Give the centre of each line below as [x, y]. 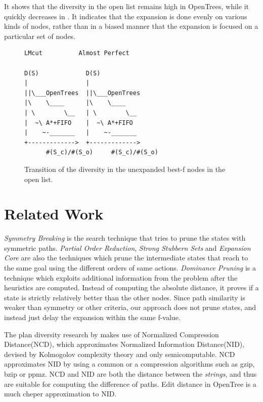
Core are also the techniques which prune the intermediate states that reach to [126, 258]
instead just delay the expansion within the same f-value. [92, 317]
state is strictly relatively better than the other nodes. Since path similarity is [125, 297]
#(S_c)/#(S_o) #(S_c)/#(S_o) [102, 152]
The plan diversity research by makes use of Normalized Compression [112, 334]
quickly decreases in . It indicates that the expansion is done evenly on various [126, 16]
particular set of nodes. [40, 36]
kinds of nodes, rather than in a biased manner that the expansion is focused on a [131, 26]
